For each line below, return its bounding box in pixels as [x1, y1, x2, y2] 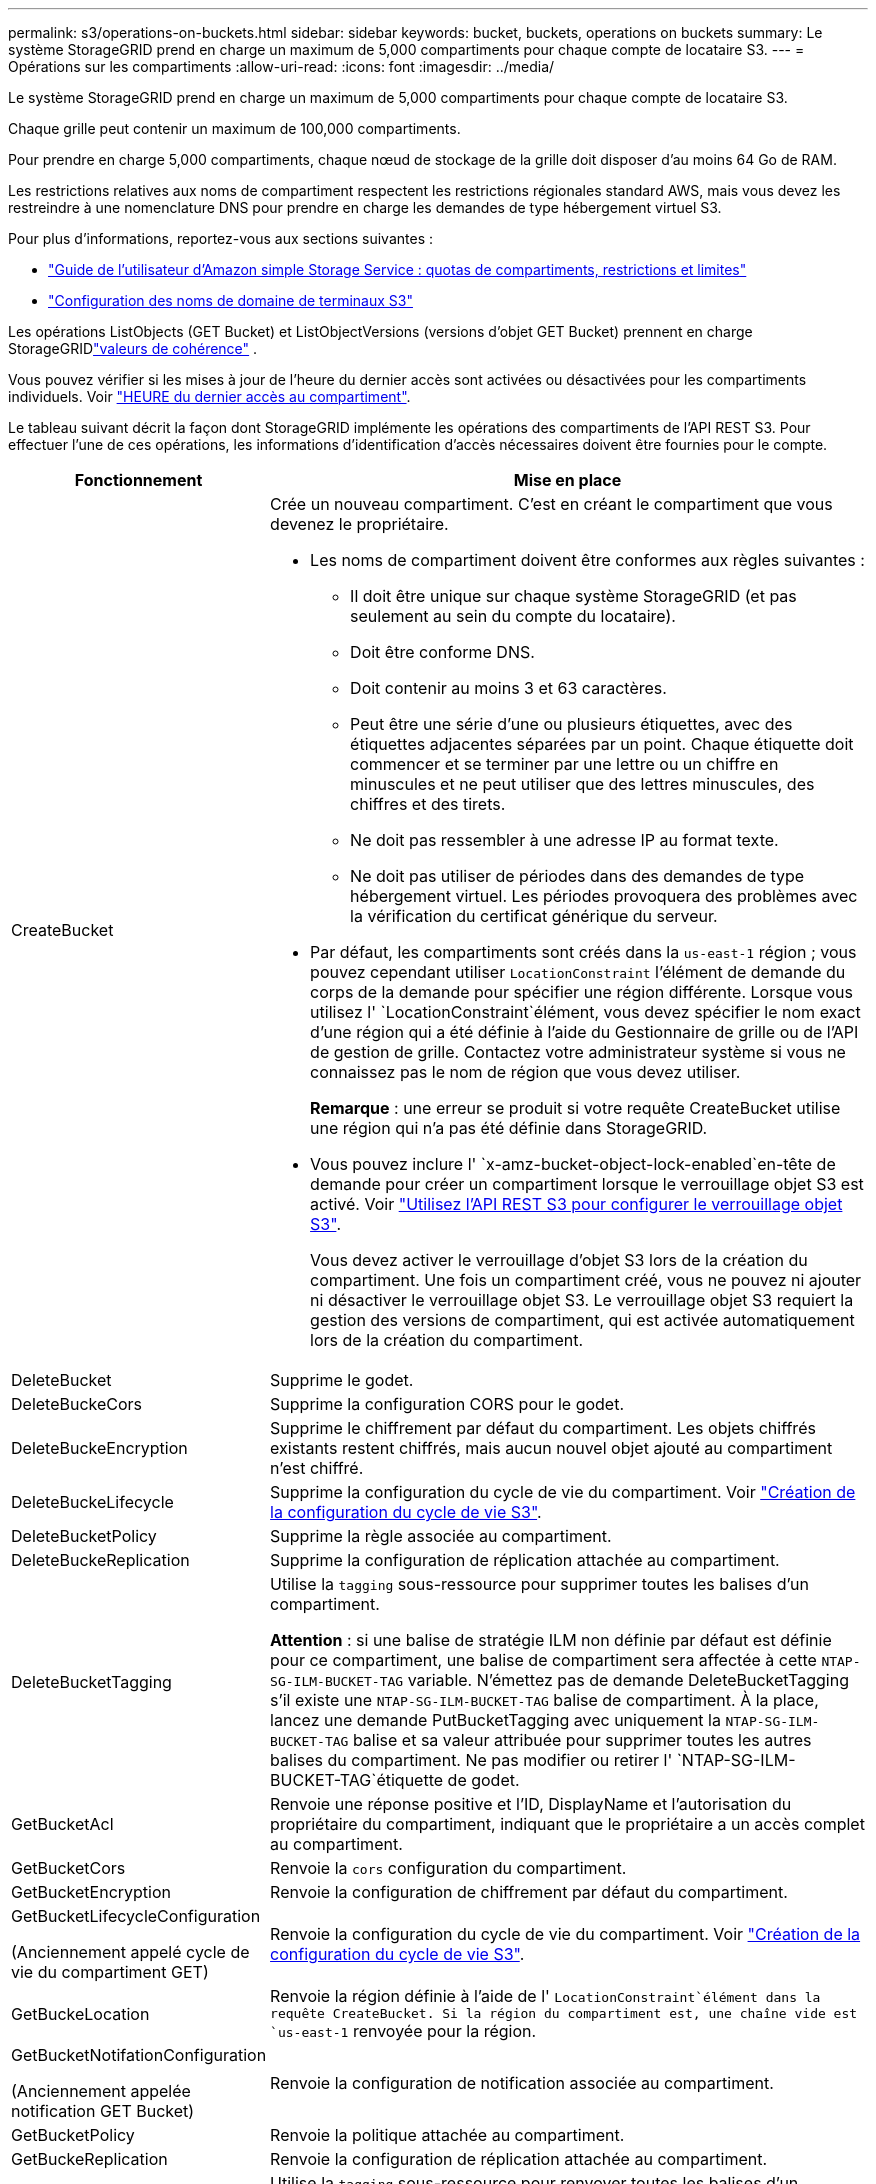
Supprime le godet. [270, 1370, 414, 1390]
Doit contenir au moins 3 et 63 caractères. [350, 678, 667, 698]
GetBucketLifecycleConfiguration [11, 1906, 261, 1926]
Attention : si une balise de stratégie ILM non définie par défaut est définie [270, 1630, 832, 1650]
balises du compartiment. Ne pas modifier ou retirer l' [270, 1750, 673, 1770]
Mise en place [513, 470, 622, 490]
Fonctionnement [74, 470, 203, 490]
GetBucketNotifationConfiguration [11, 2045, 267, 2065]
